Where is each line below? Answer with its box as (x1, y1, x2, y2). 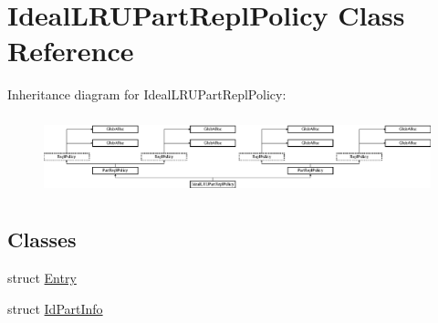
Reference (7, 32, 134, 69)
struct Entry (7, 268, 77, 287)
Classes (7, 225, 77, 254)
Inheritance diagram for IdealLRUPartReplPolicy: (7, 85, 287, 104)
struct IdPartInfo (7, 298, 103, 318)
